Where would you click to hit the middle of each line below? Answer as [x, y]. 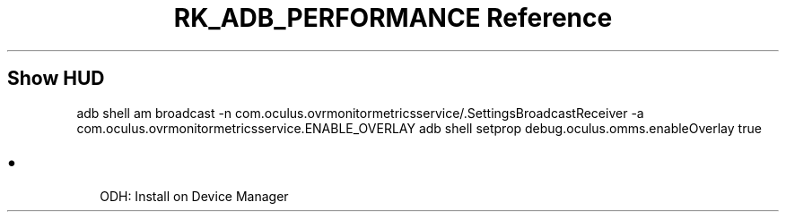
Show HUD [56, 79]
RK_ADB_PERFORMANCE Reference [393, 18]
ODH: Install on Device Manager [194, 197]
